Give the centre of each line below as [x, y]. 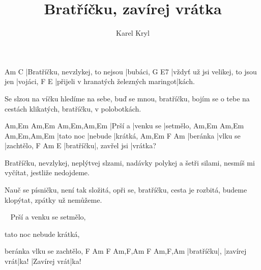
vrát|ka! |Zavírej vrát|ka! [43, 261]
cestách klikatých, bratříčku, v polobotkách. [73, 108]
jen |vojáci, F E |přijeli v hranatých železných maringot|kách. [100, 81]
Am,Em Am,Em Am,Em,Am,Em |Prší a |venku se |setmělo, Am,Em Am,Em [124, 126]
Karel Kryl [133, 33]
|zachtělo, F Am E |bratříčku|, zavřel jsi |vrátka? [80, 145]
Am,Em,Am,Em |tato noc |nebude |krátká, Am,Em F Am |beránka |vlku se [123, 135]
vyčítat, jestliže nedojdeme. [47, 172]
